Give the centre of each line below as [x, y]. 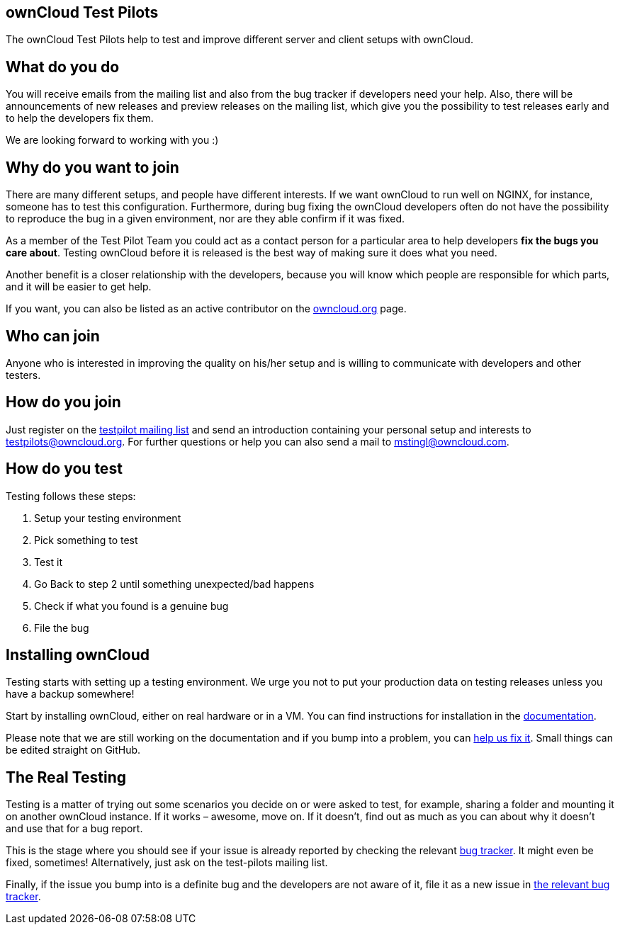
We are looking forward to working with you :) [112, 140]
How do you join [63, 402]
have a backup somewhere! [70, 694]
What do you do [63, 67]
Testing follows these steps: [71, 496]
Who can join [53, 336]
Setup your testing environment [108, 518]
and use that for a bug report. [74, 829]
